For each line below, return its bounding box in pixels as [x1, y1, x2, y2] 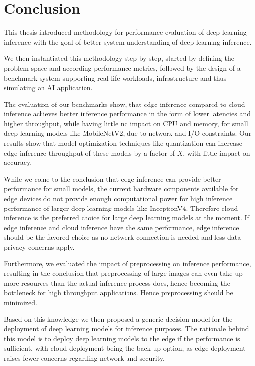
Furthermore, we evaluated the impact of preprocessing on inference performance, [4, 258, 251, 268]
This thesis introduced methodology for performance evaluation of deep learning [4, 27, 247, 37]
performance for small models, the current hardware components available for [4, 183, 239, 194]
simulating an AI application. [4, 82, 93, 93]
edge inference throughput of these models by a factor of [4, 147, 175, 157]
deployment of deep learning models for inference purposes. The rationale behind [4, 323, 249, 334]
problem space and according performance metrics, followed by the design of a [4, 62, 241, 73]
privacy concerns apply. [4, 242, 75, 252]
